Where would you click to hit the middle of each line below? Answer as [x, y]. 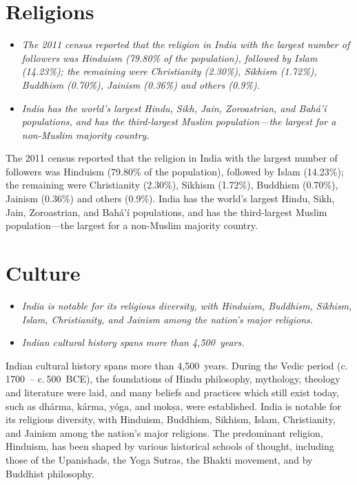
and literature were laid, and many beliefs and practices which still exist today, [172, 392]
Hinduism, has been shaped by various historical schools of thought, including [170, 446]
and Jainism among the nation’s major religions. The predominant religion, [164, 432]
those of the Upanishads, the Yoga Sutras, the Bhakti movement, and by [159, 459]
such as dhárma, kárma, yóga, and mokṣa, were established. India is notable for [173, 406]
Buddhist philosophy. [50, 473]
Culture [43, 273]
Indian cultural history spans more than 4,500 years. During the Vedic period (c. [177, 365]
